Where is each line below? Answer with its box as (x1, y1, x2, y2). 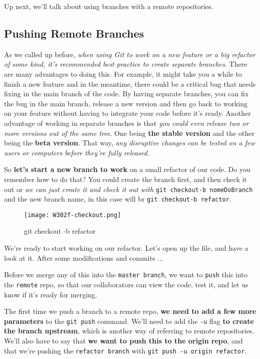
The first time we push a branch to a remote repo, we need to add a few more (4, 306, 256, 316)
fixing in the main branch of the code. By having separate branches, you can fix (4, 88, 249, 99)
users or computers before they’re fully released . (4, 147, 149, 157)
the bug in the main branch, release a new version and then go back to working (4, 98, 248, 108)
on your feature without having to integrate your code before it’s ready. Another (4, 108, 251, 118)
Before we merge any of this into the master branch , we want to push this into (4, 269, 247, 280)
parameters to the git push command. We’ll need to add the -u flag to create (4, 315, 254, 326)
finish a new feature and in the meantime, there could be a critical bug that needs (4, 78, 256, 89)
